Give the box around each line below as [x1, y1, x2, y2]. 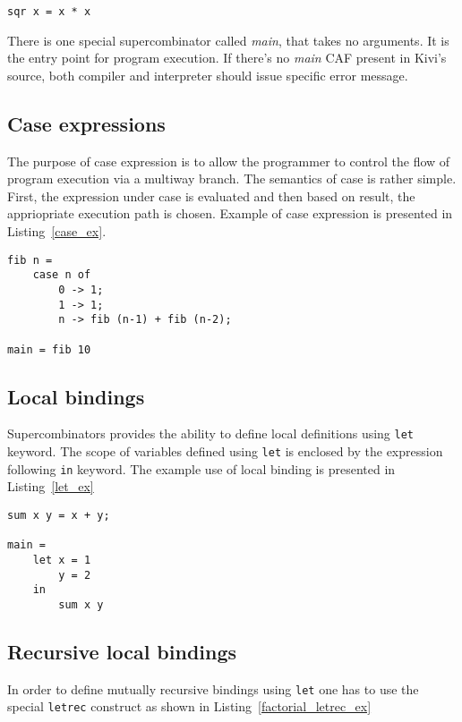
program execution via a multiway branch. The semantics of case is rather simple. [7, 169, 457, 188]
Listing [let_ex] [7, 477, 94, 496]
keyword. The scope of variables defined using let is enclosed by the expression [7, 442, 443, 461]
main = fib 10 [7, 343, 91, 356]
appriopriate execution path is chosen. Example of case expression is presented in [7, 204, 453, 223]
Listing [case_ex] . [7, 222, 107, 241]
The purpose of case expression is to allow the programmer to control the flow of [7, 151, 450, 170]
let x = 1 [32, 553, 91, 566]
